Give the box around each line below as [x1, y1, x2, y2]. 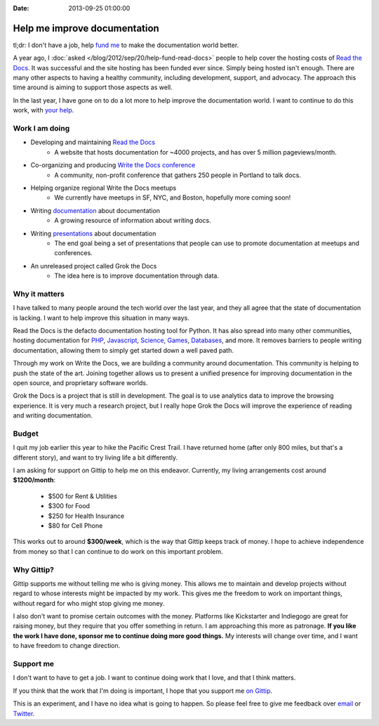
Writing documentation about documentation [30, 206, 161, 214]
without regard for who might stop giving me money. [13, 599, 165, 607]
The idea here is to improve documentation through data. [54, 271, 219, 280]
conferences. [54, 249, 93, 257]
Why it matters [13, 289, 65, 299]
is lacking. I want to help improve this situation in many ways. [13, 313, 189, 322]
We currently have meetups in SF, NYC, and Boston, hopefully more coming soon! [54, 193, 291, 202]
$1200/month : [13, 476, 56, 484]
